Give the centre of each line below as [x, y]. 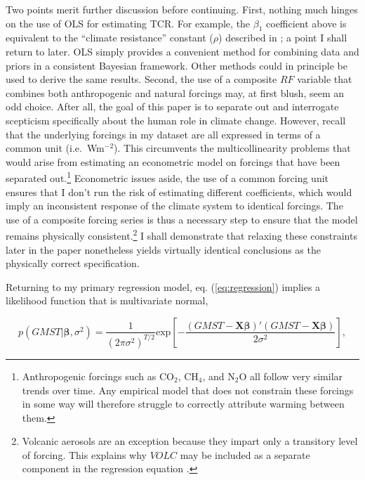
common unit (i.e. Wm [55, 148]
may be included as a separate [245, 454]
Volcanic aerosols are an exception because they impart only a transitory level [190, 441]
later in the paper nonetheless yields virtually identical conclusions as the [163, 249]
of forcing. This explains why [84, 454]
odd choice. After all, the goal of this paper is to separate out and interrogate [172, 106]
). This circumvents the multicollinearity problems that [232, 148]
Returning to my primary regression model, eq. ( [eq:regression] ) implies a [163, 286]
